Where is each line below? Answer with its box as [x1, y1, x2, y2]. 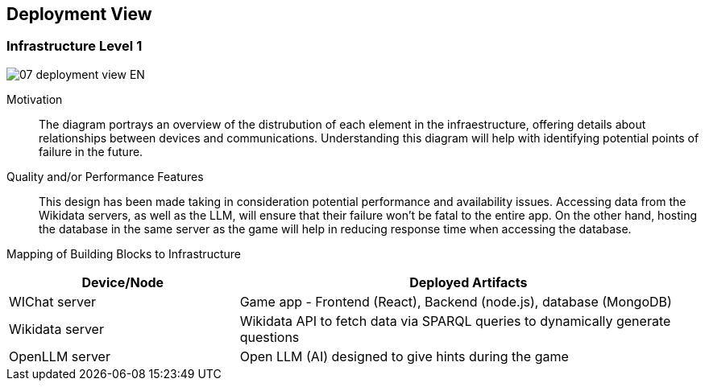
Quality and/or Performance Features [6, 169, 204, 183]
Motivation [6, 92, 63, 106]
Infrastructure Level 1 [6, 38, 143, 55]
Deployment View [6, 4, 152, 24]
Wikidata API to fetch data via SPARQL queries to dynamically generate [239, 312, 671, 329]
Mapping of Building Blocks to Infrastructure [6, 246, 241, 261]
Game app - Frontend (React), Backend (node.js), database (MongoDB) [239, 293, 672, 310]
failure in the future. [39, 144, 143, 159]
